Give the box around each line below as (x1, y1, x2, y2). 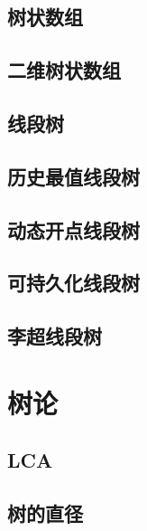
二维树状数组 (7, 56, 121, 84)
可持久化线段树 (7, 269, 140, 297)
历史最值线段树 (7, 162, 140, 190)
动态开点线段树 (7, 215, 140, 243)
